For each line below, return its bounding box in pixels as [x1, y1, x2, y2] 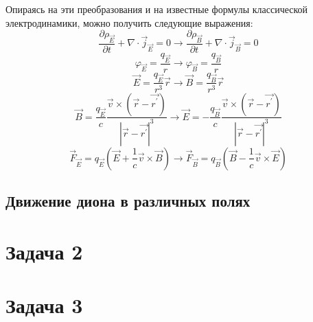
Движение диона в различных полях [5, 190, 251, 211]
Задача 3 [5, 291, 83, 319]
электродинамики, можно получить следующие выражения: [5, 15, 253, 30]
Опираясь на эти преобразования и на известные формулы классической [5, 2, 308, 16]
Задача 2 [5, 237, 83, 265]
